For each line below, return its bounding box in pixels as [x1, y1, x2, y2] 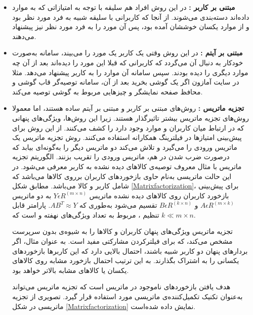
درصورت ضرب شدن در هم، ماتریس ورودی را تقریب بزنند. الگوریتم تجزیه [12, 151, 230, 162]
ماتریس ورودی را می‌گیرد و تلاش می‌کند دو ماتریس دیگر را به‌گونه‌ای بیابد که [12, 141, 237, 152]
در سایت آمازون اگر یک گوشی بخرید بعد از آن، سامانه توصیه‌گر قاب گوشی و [12, 77, 239, 87]
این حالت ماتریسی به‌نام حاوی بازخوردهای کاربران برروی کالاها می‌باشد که [12, 171, 232, 181]
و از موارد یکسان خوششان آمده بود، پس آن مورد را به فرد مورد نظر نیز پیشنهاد [12, 21, 250, 32]
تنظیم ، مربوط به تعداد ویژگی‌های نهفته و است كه [12, 209, 160, 220]
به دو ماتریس [12, 190, 51, 200]
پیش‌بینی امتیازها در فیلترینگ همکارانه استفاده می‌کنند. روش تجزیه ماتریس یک [12, 132, 242, 142]
